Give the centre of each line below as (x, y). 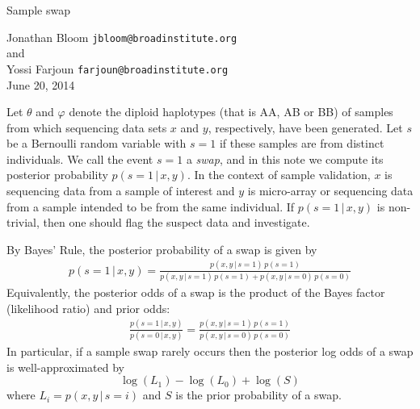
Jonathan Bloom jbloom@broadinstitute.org (122, 37)
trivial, (23, 222)
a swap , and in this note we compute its (285, 159)
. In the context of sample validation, (279, 175)
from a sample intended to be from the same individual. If (151, 206)
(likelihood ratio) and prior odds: (88, 308)
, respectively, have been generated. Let (305, 127)
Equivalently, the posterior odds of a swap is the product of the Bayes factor (196, 292)
